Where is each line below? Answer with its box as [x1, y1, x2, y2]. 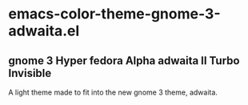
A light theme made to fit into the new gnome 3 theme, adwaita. [8, 87, 218, 97]
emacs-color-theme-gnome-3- [8, 5, 222, 23]
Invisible [8, 66, 52, 80]
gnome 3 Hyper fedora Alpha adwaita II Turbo [8, 54, 240, 67]
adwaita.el [8, 22, 80, 40]
